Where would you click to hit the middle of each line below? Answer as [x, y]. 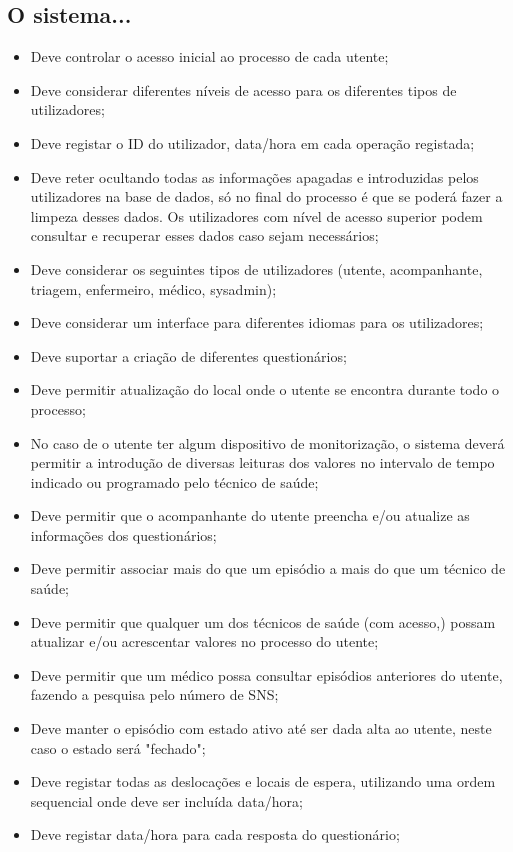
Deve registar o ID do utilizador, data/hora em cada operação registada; [252, 142]
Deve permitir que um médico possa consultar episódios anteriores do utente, [266, 674]
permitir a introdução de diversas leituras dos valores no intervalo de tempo [262, 462]
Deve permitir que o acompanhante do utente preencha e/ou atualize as [250, 515]
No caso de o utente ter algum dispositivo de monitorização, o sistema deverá [267, 442]
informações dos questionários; [123, 534]
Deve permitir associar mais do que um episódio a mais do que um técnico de [268, 568]
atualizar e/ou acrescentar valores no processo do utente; [204, 641]
